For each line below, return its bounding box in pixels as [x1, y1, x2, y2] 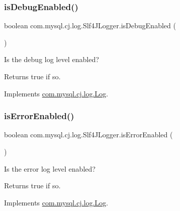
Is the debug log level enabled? [4, 54, 99, 65]
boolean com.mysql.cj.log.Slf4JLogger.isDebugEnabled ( [4, 20, 176, 31]
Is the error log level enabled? [4, 163, 96, 174]
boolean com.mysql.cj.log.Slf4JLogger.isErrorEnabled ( [4, 129, 173, 140]
